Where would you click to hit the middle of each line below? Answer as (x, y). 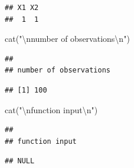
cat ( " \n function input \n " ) (51, 109)
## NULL (20, 161)
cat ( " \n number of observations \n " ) (67, 39)
